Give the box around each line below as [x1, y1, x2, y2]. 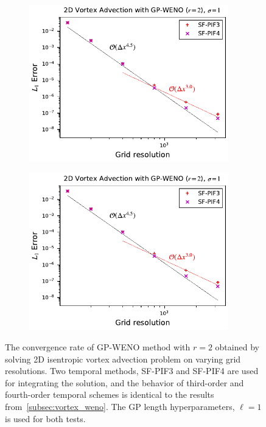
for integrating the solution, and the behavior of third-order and [5, 376, 244, 389]
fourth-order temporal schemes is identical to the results [5, 388, 214, 401]
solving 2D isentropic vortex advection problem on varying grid [5, 352, 241, 365]
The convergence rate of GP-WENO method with [5, 341, 191, 353]
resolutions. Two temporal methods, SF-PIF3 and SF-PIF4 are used [5, 364, 259, 377]
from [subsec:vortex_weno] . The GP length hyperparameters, [5, 400, 235, 412]
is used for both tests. [5, 412, 86, 425]
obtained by [215, 341, 259, 353]
